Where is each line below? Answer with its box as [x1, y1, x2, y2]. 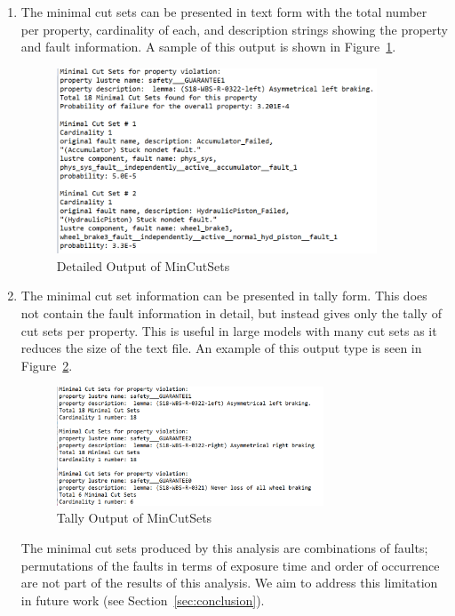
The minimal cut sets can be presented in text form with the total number [20, 3, 427, 20]
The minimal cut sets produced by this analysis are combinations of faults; [20, 538, 428, 556]
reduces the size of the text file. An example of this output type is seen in [20, 339, 422, 357]
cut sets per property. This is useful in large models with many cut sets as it [20, 321, 437, 340]
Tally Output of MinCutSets [56, 508, 212, 527]
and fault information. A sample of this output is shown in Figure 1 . [20, 37, 396, 56]
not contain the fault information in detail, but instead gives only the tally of [20, 303, 442, 322]
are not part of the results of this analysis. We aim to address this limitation [20, 573, 438, 592]
